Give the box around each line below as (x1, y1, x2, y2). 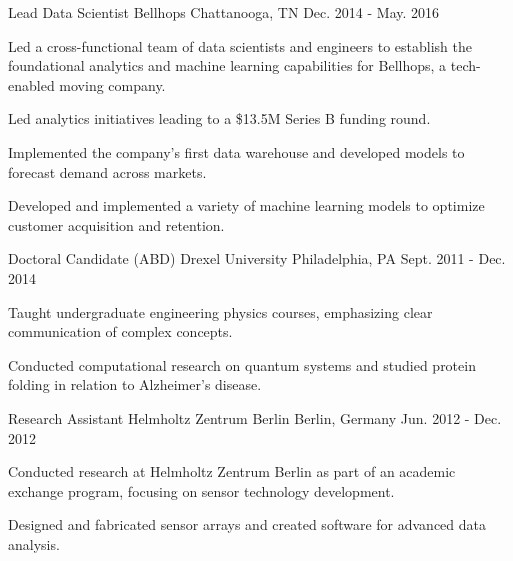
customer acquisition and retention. (8, 214, 225, 235)
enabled (8, 74, 55, 95)
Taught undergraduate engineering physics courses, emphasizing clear (8, 301, 433, 322)
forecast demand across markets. (8, 161, 207, 182)
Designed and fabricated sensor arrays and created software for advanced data (8, 514, 487, 535)
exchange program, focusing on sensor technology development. (8, 480, 395, 501)
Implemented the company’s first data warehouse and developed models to (8, 141, 465, 162)
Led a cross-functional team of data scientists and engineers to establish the (8, 35, 473, 56)
